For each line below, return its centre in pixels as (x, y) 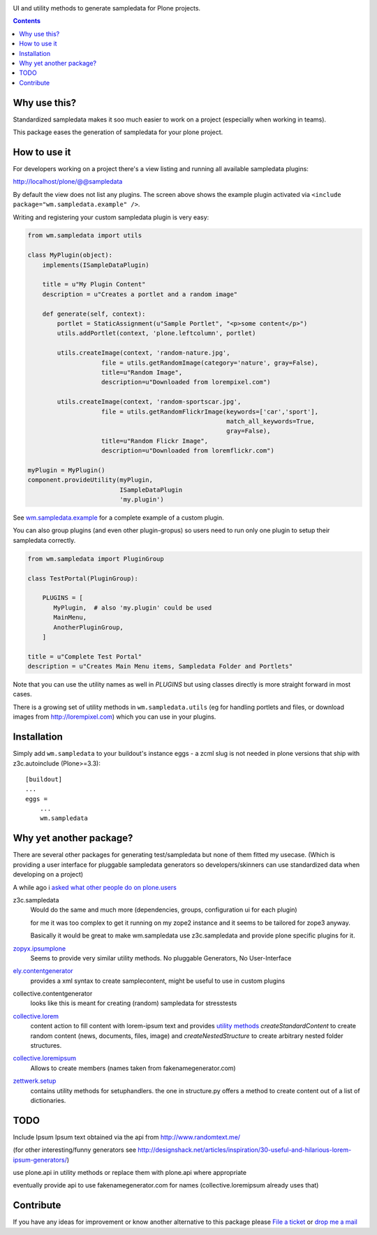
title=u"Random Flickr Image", (155, 441)
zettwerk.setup (35, 1081)
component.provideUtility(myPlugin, (90, 480)
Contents (27, 21)
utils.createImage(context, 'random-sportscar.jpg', (149, 402)
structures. (46, 1046)
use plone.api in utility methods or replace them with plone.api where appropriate (130, 1173)
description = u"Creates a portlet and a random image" (140, 294)
